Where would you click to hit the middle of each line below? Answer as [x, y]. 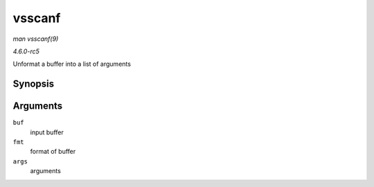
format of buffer [53, 152]
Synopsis [34, 84]
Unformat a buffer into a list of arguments [72, 64]
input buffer [47, 132]
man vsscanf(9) [36, 39]
